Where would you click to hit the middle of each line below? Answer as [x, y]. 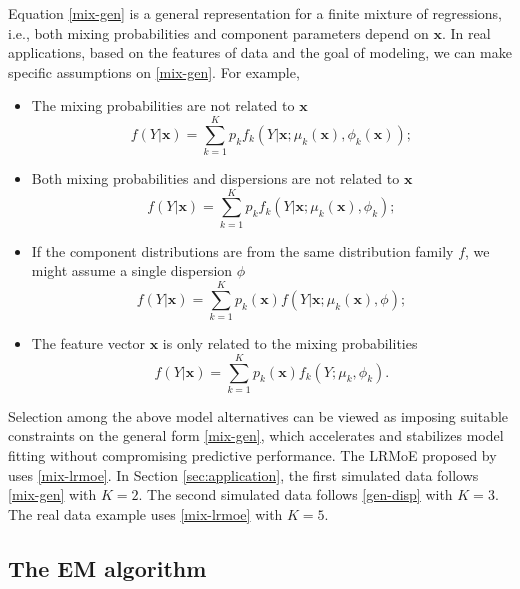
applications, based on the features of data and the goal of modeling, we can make [260, 52]
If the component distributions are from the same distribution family [242, 250]
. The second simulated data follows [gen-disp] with [295, 494]
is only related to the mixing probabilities [290, 343]
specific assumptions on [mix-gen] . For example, [154, 71]
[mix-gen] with [52, 494]
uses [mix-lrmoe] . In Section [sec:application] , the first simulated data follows [243, 474]
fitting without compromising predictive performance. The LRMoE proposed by [252, 455]
